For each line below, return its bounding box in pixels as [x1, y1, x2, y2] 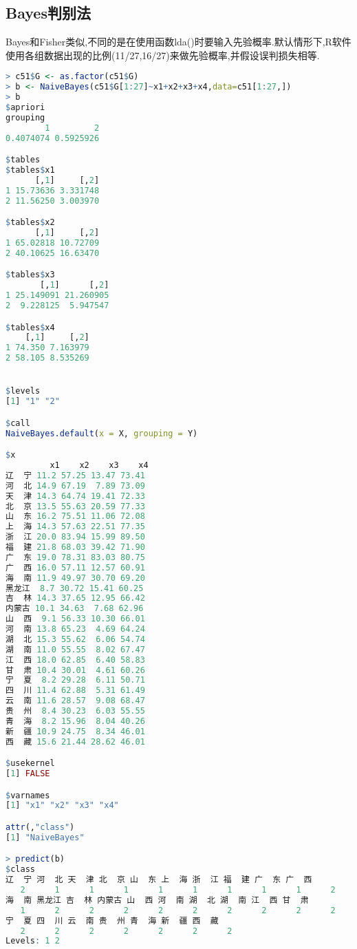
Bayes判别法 [6, 2, 91, 23]
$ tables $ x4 [6, 322, 55, 332]
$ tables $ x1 [6, 165, 55, 175]
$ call [6, 418, 30, 428]
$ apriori [6, 103, 45, 113]
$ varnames [6, 790, 50, 800]
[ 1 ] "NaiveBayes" [6, 832, 85, 842]
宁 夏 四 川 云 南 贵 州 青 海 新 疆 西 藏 [6, 915, 219, 926]
